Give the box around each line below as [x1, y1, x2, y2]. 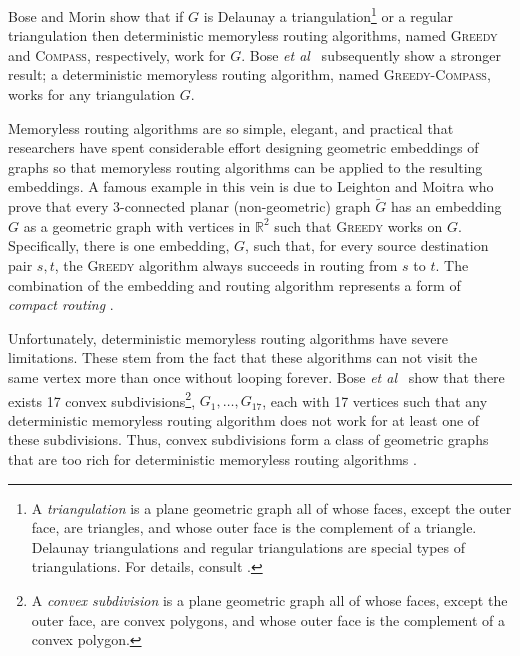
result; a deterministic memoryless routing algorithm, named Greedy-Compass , [8, 64, 491, 85]
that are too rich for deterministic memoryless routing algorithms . [8, 449, 417, 469]
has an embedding [390, 196, 502, 217]
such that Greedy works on [274, 215, 443, 236]
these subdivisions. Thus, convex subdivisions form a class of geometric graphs [8, 429, 489, 450]
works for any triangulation [8, 84, 176, 105]
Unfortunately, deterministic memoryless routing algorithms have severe [8, 327, 449, 348]
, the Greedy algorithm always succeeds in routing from [54, 255, 398, 275]
